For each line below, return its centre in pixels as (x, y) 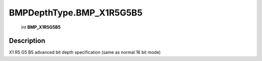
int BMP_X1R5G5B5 (41, 27)
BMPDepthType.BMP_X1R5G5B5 (76, 13)
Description (27, 41)
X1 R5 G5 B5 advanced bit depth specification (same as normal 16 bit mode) (85, 52)
